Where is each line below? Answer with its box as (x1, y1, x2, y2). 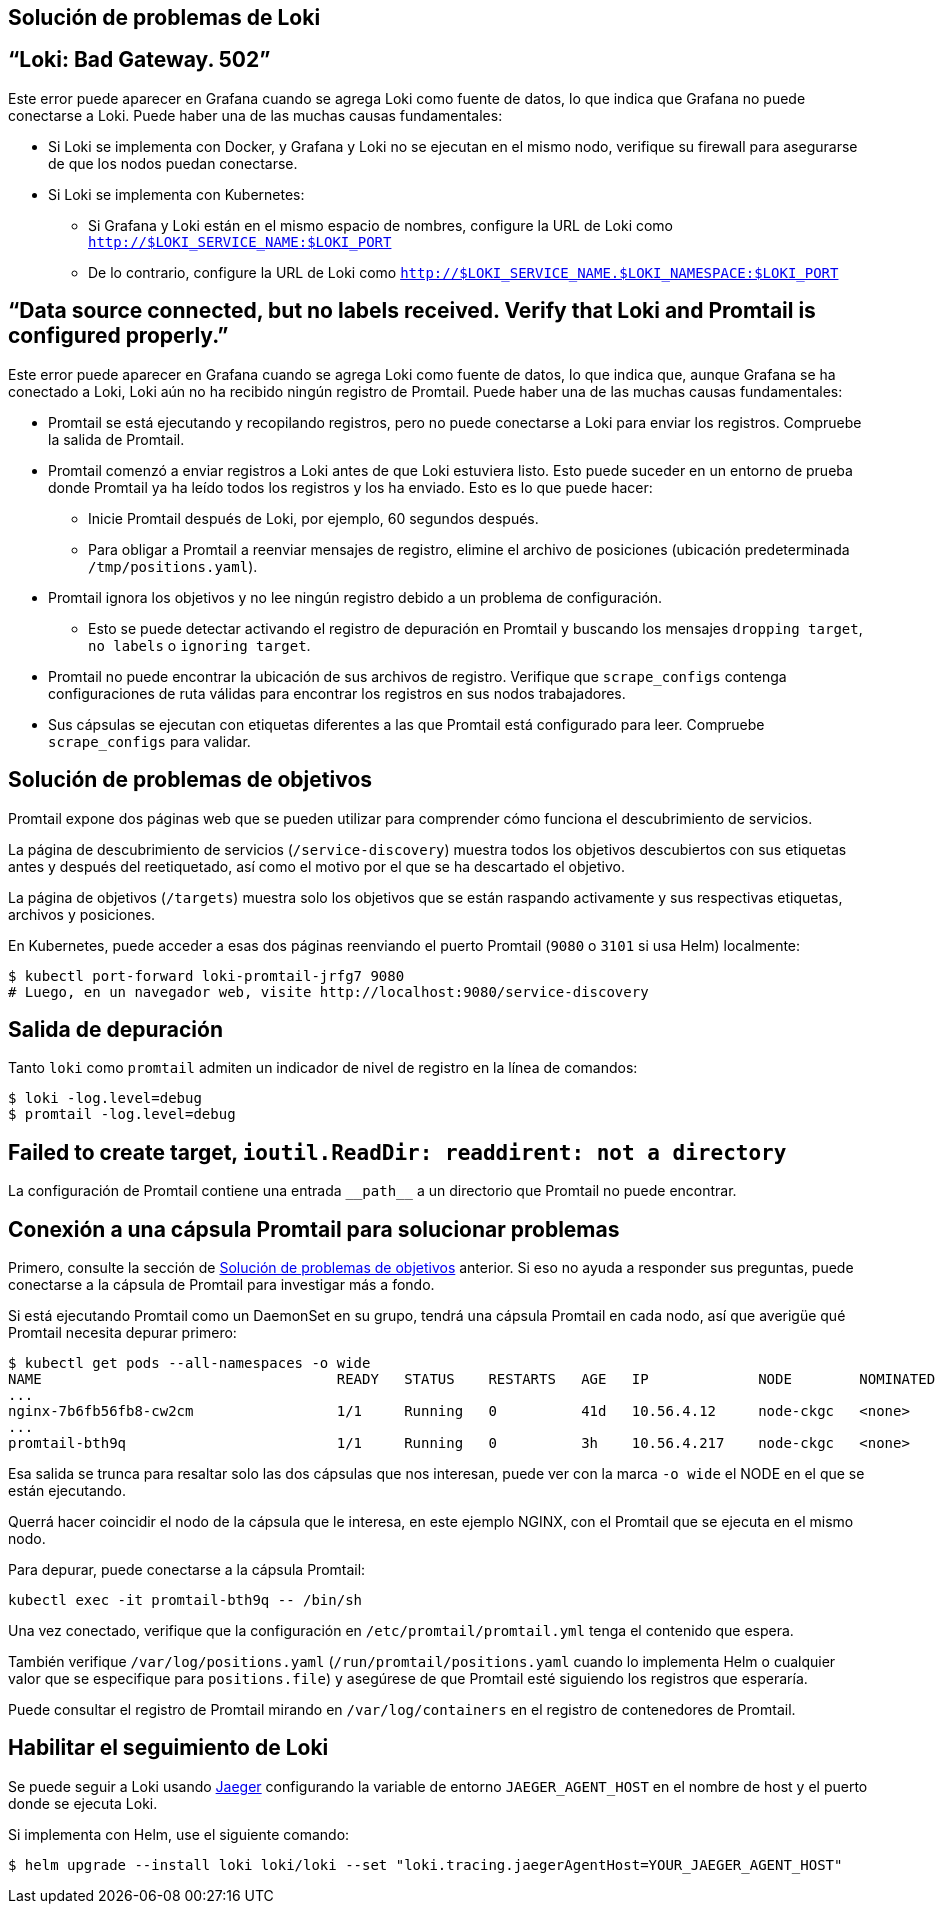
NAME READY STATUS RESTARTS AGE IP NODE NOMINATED (8, 1371, 936, 1388)
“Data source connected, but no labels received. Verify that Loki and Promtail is (8, 298, 816, 324)
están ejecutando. (8, 1482, 127, 1500)
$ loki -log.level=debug (8, 1090, 202, 1107)
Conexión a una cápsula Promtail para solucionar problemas (8, 1216, 620, 1242)
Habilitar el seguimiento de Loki (8, 1735, 329, 1761)
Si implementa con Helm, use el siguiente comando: (8, 1825, 350, 1843)
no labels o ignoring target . (88, 636, 311, 654)
